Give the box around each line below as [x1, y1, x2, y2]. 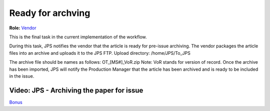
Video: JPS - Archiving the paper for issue [9, 86, 143, 95]
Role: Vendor [9, 25, 36, 31]
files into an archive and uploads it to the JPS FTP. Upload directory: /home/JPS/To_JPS [9, 50, 191, 56]
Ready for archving [9, 7, 90, 18]
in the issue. [9, 73, 34, 79]
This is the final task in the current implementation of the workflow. [9, 34, 147, 40]
